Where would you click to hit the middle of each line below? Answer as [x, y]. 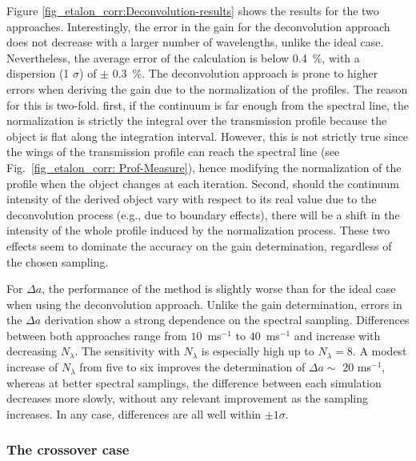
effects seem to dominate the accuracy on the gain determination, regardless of [199, 245]
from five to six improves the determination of [192, 367]
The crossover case [68, 449]
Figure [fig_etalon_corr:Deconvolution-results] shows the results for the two [193, 10]
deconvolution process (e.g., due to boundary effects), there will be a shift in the [203, 214]
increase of [32, 367]
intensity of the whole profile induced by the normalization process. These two [198, 230]
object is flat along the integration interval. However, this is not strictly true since [207, 136]
